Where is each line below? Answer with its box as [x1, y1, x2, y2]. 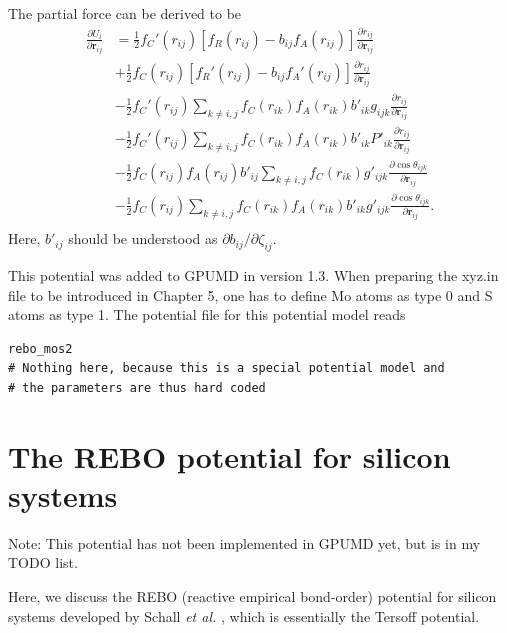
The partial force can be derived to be [8, 3, 242, 23]
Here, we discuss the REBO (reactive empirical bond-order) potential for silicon [8, 585, 497, 606]
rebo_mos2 [8, 341, 73, 356]
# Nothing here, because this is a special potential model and [8, 361, 445, 376]
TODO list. [8, 552, 78, 573]
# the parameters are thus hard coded [8, 380, 266, 395]
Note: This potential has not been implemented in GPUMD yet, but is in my [8, 532, 481, 553]
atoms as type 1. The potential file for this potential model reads [8, 304, 406, 325]
